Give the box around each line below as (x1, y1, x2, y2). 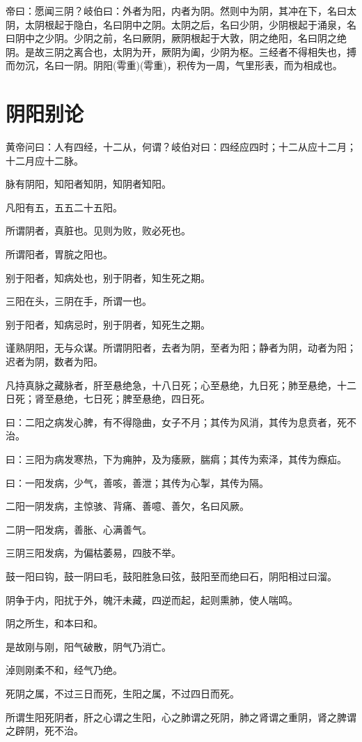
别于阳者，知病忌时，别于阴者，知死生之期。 (6, 317, 210, 331)
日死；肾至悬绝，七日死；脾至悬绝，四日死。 (6, 391, 210, 406)
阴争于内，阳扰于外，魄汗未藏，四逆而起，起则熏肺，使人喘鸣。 (6, 592, 298, 607)
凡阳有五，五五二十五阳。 (6, 199, 123, 214)
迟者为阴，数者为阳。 (6, 354, 103, 369)
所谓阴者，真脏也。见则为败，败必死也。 (6, 223, 191, 238)
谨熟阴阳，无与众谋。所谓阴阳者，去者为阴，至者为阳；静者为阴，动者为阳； (6, 340, 356, 355)
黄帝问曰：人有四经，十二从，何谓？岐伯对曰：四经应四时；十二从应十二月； (6, 139, 356, 154)
